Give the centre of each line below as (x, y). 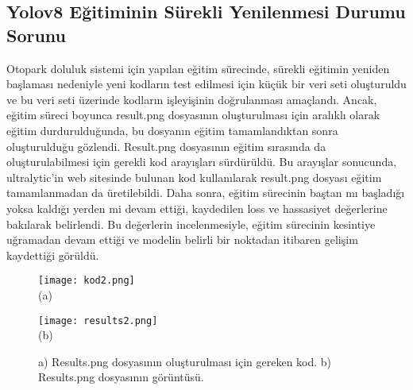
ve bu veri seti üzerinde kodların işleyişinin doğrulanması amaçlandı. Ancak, (192, 99)
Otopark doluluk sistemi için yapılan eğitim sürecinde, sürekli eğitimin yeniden (198, 68)
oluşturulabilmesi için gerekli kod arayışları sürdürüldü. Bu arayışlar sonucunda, (202, 162)
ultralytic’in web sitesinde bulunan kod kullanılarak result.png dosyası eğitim (194, 177)
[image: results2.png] (98, 320)
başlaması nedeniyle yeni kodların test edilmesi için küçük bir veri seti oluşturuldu (206, 84)
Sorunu (37, 35)
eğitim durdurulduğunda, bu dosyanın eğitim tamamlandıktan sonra (172, 130)
